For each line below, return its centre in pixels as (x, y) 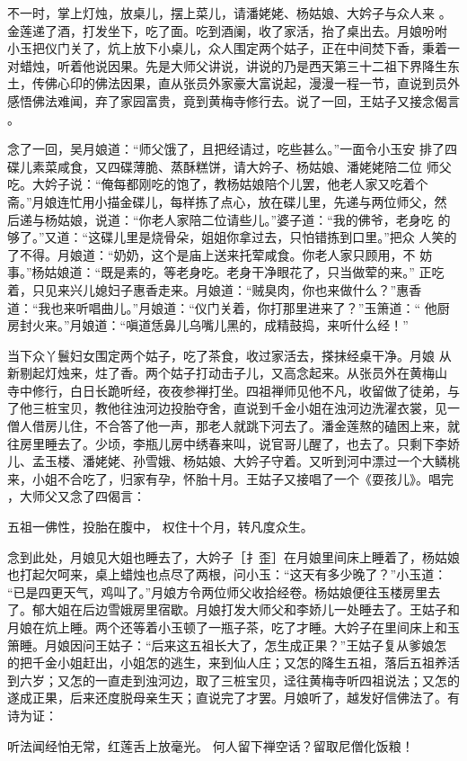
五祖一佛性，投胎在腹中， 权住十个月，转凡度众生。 (160, 527)
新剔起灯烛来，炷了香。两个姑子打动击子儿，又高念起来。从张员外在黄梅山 (227, 373)
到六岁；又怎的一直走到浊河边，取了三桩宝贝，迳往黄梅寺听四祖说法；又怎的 (233, 680)
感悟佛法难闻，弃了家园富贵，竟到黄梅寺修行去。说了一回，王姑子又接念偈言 (233, 100)
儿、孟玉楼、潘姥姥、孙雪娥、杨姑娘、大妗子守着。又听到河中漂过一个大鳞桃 (233, 461)
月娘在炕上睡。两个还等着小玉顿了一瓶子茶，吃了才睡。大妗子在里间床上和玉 (233, 627)
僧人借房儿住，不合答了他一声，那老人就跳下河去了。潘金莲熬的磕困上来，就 (233, 426)
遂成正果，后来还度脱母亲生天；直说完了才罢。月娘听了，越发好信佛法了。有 (233, 698)
